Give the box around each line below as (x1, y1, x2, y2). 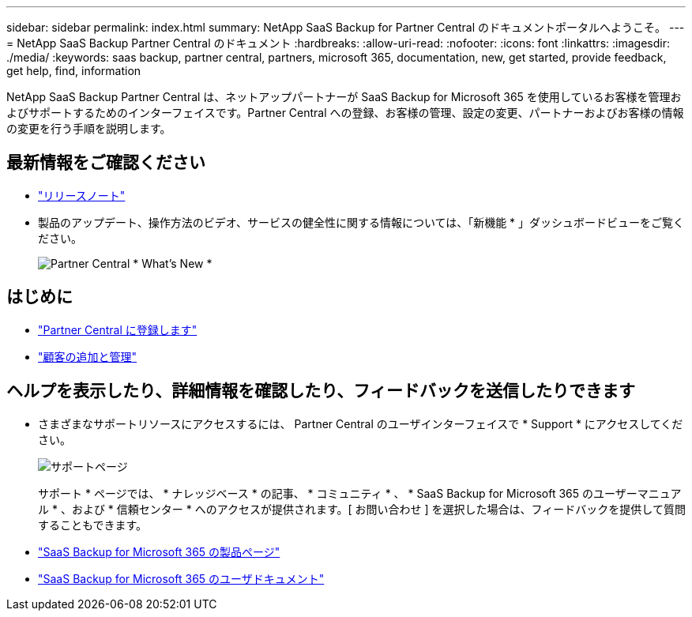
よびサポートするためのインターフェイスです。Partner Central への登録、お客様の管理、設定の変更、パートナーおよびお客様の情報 (6, 106, 684, 119)
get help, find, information (6, 64, 141, 77)
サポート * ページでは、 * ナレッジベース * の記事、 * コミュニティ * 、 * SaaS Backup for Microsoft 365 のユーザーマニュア (38, 486, 682, 500)
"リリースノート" (38, 188, 126, 202)
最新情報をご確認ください (6, 152, 205, 173)
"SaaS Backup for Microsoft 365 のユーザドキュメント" (38, 571, 325, 585)
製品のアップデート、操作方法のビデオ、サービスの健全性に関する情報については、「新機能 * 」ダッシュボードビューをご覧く (38, 215, 685, 229)
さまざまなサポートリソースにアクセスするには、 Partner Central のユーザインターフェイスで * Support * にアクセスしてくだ (38, 416, 683, 431)
